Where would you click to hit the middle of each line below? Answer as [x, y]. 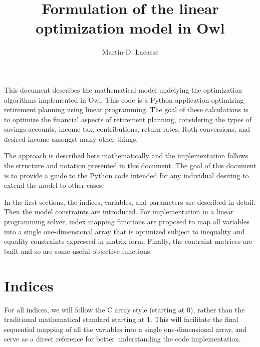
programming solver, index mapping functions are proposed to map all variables [127, 222]
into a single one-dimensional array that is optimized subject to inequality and [124, 231]
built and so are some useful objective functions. [78, 251]
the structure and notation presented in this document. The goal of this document [130, 165]
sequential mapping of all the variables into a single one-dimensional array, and [125, 329]
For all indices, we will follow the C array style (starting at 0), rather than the [124, 309]
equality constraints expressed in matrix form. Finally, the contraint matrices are [128, 241]
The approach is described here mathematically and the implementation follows [126, 155]
